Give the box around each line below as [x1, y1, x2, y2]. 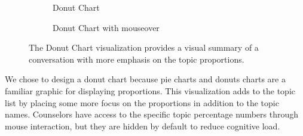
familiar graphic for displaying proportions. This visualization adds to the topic [5, 84, 295, 97]
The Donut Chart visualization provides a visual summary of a [29, 41, 259, 54]
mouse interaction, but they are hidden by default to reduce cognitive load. [5, 119, 280, 132]
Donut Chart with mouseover [53, 21, 160, 33]
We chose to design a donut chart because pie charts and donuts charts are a [5, 73, 286, 85]
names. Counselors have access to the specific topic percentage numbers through [5, 108, 299, 120]
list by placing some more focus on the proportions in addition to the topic [5, 96, 279, 109]
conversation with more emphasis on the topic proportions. [29, 52, 244, 65]
